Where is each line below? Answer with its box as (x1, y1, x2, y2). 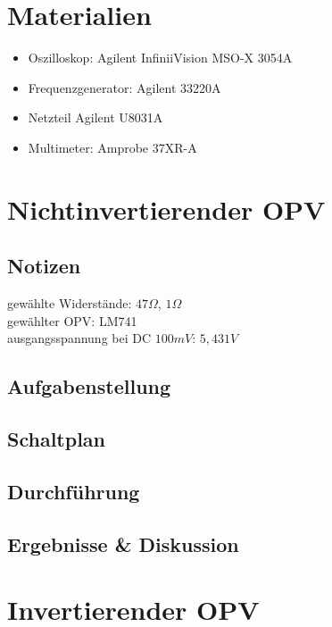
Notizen (7, 252, 81, 280)
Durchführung (7, 477, 140, 505)
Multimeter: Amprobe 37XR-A (28, 138, 197, 156)
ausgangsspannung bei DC (7, 329, 152, 347)
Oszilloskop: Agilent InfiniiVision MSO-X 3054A (28, 48, 293, 67)
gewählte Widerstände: (7, 294, 132, 313)
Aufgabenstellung (7, 372, 171, 400)
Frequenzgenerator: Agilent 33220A (28, 78, 221, 96)
